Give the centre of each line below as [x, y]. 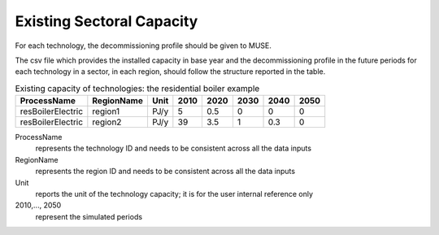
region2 [107, 122]
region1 [106, 111]
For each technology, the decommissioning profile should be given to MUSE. [143, 46]
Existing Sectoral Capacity [106, 21]
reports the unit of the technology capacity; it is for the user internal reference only [174, 194]
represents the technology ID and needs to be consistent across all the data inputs [174, 148]
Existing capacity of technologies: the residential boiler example [137, 88]
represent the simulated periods [89, 216]
